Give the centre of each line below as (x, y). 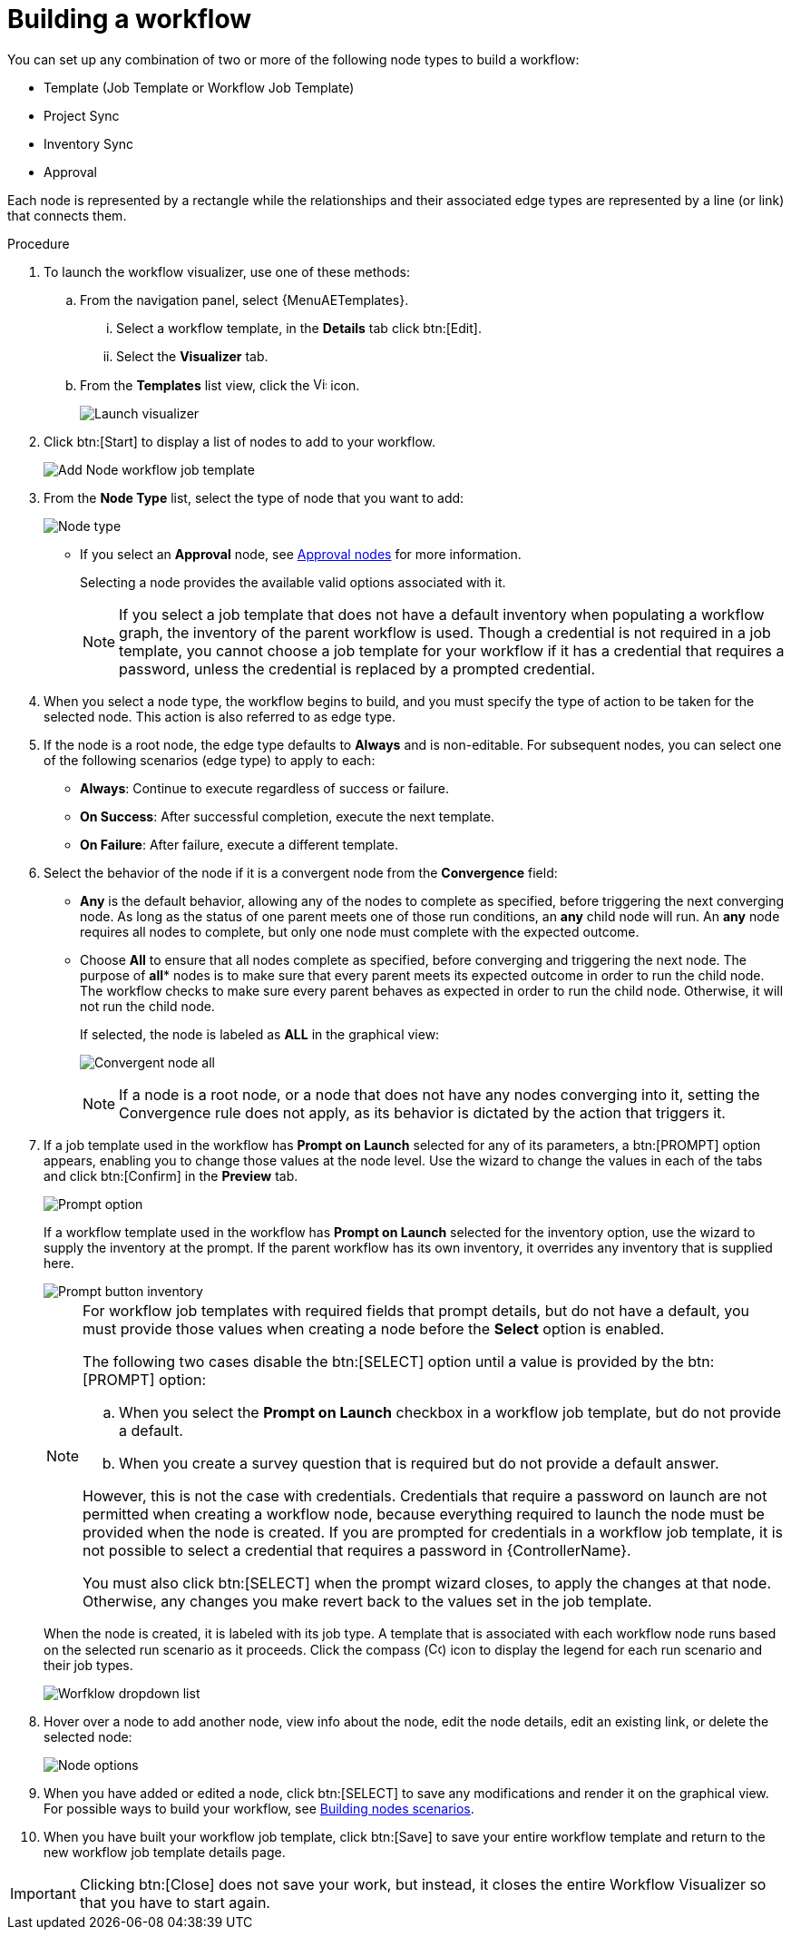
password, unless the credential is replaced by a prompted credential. (357, 669)
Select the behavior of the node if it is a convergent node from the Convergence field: (301, 872)
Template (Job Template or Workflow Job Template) (199, 87)
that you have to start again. (175, 1902)
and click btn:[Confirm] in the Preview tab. (171, 1175)
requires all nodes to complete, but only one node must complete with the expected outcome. (360, 931)
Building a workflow (130, 19)
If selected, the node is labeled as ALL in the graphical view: (260, 1034)
